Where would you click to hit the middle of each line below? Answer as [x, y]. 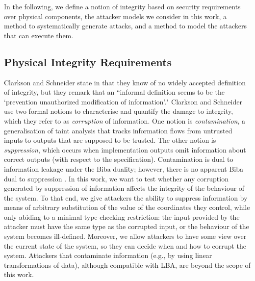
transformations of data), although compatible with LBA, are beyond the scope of [127, 265]
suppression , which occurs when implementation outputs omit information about [125, 149]
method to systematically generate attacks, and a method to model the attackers [125, 26]
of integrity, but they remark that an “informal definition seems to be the [114, 92]
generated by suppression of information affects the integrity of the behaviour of [124, 188]
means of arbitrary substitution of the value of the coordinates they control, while [127, 207]
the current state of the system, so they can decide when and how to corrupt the [125, 245]
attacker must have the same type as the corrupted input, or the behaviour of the [127, 226]
